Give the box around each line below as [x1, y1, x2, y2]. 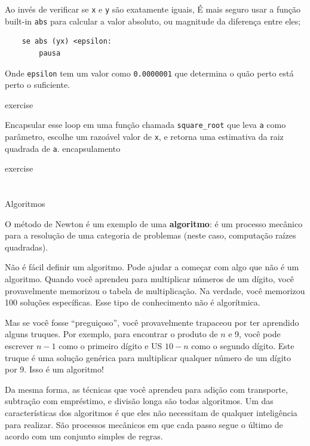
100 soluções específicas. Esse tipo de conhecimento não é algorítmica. [5, 296, 260, 308]
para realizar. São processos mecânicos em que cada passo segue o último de [5, 418, 283, 430]
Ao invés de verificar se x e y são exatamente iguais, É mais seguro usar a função [5, 3, 301, 15]
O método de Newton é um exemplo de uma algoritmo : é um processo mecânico [5, 217, 303, 230]
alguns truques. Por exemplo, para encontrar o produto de [5, 328, 218, 340]
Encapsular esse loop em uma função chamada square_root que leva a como [5, 118, 286, 131]
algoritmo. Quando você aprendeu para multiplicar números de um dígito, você [5, 273, 294, 285]
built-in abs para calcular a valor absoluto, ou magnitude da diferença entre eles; [5, 14, 301, 27]
